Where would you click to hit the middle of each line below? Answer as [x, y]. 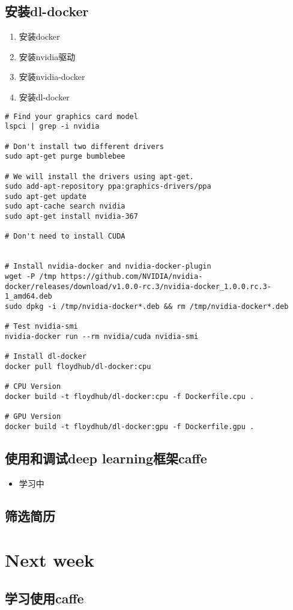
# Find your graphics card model [71, 116]
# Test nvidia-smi [41, 327]
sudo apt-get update [46, 196]
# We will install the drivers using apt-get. [99, 176]
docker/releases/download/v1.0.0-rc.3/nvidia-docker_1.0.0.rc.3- [138, 286]
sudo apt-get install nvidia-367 [71, 217]
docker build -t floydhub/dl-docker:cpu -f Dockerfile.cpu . [130, 396]
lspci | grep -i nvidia [52, 127]
